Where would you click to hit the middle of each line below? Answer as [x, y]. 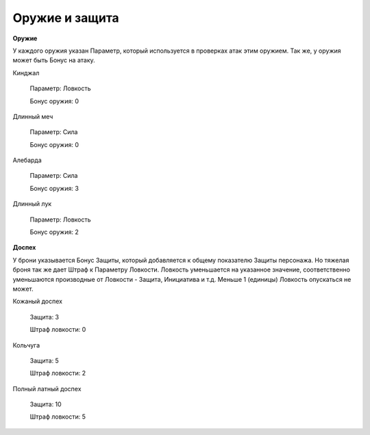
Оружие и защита [66, 18]
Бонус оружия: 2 [54, 232]
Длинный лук [32, 204]
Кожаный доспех [38, 302]
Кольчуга [26, 345]
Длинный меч [33, 116]
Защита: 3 [45, 317]
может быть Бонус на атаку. [54, 60]
